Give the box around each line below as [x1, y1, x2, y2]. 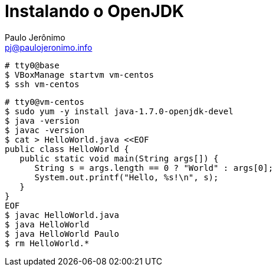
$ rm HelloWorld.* [5, 238, 90, 248]
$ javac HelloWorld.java [5, 210, 119, 220]
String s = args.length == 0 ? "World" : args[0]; [34, 163, 274, 173]
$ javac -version [5, 125, 84, 135]
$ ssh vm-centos [5, 79, 80, 89]
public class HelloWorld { [5, 144, 129, 154]
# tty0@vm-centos [5, 97, 84, 107]
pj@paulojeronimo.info [5, 42, 93, 52]
